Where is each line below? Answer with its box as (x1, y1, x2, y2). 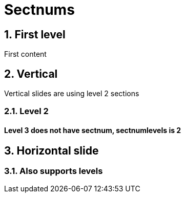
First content (4, 50, 47, 59)
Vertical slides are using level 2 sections (4, 89, 139, 98)
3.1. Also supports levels (4, 166, 103, 177)
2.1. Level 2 (4, 106, 49, 117)
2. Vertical (4, 67, 58, 80)
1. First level (4, 28, 66, 41)
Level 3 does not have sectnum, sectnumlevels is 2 (4, 126, 181, 135)
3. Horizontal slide (4, 144, 99, 157)
